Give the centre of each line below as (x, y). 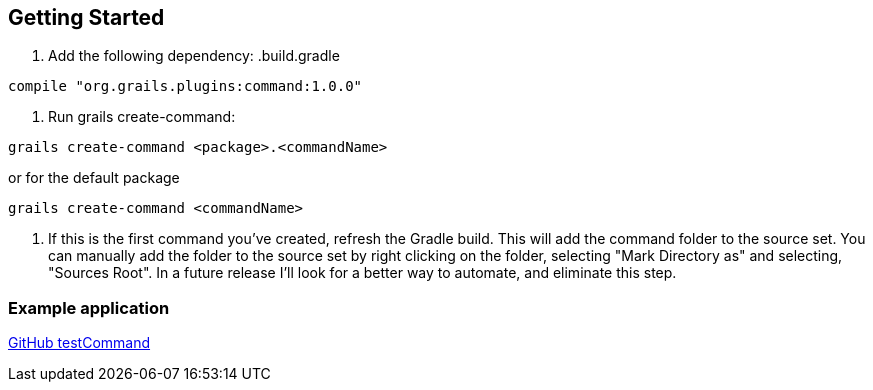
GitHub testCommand (79, 343)
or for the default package (94, 178)
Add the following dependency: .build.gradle (194, 56)
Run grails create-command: (142, 117)
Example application (89, 307)
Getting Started (86, 17)
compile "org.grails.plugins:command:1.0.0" (185, 86)
